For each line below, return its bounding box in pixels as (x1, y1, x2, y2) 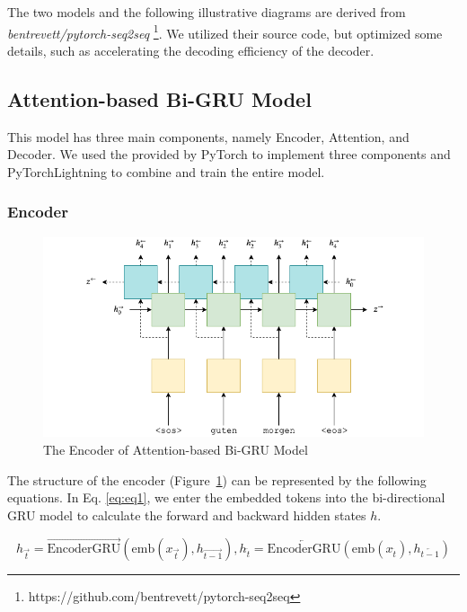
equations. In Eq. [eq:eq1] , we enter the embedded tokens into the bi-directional (7, 488, 445, 507)
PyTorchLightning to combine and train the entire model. (7, 162, 325, 181)
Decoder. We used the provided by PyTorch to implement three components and (7, 145, 451, 164)
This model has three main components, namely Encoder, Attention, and (7, 127, 410, 146)
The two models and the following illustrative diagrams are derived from (7, 3, 406, 21)
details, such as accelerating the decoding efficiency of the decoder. (7, 40, 374, 59)
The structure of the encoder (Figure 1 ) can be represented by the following (7, 470, 427, 489)
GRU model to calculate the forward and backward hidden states (7, 505, 366, 524)
